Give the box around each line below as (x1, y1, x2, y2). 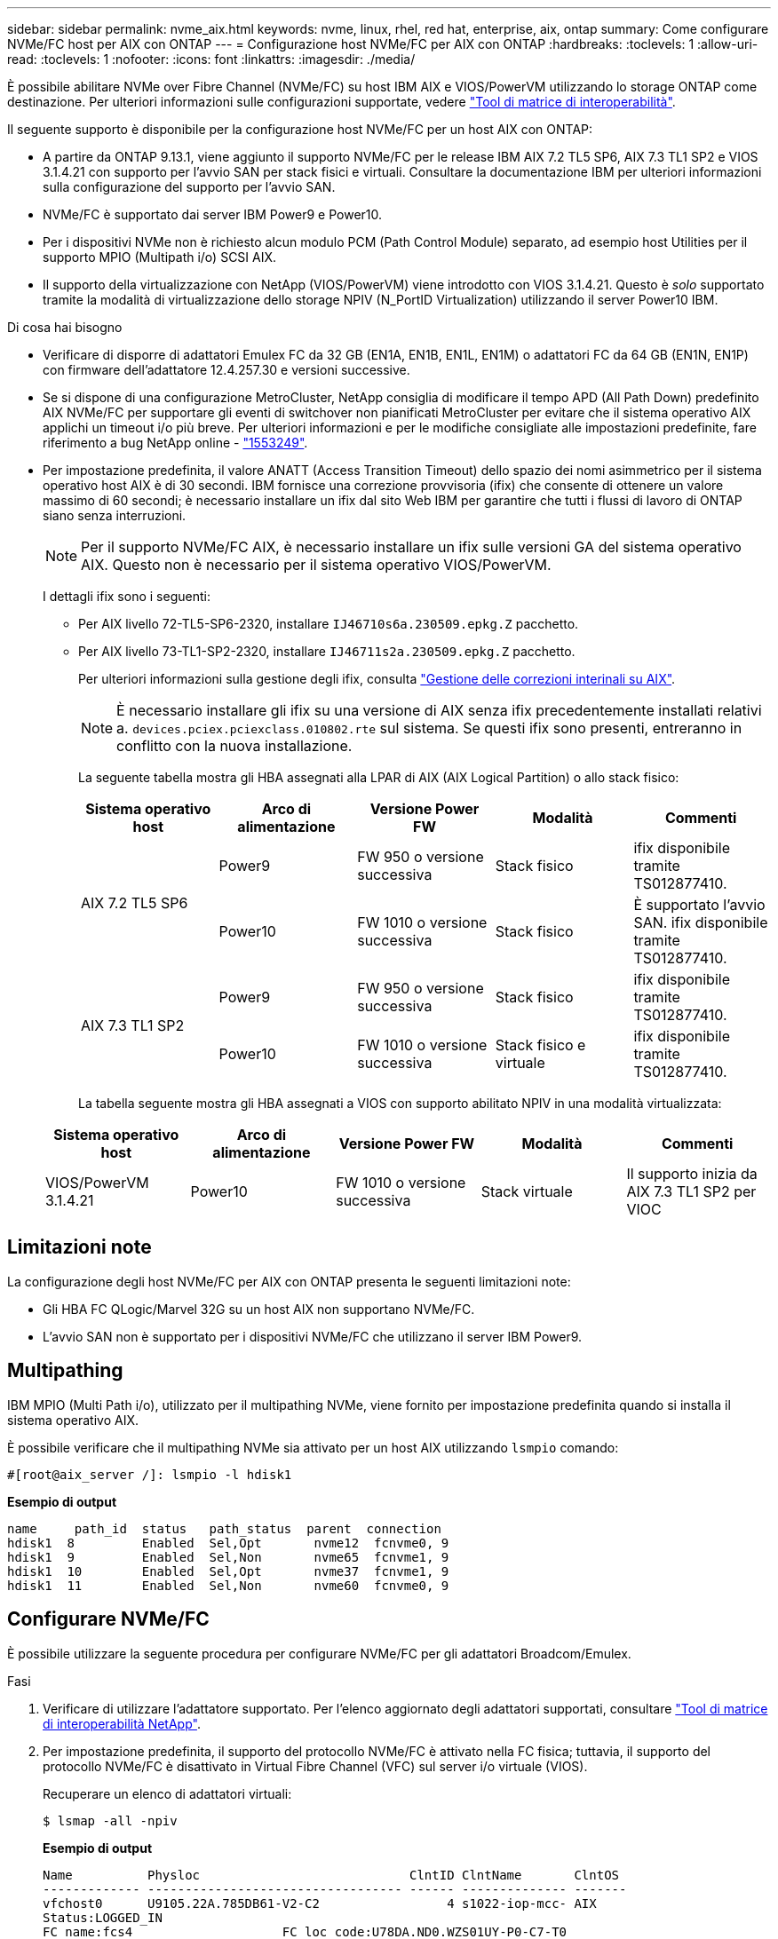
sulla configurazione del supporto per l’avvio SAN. (43, 179, 336, 194)
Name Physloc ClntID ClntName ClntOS (43, 1867, 620, 1882)
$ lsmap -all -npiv (43, 1813, 178, 1828)
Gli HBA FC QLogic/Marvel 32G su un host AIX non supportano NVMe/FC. (43, 1301, 475, 1317)
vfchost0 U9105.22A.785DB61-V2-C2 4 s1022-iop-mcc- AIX (43, 1895, 597, 1911)
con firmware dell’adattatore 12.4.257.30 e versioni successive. (43, 362, 410, 377)
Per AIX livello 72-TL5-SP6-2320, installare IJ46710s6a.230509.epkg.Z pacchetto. (78, 616, 579, 631)
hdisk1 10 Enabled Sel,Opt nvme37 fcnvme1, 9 (7, 1563, 449, 1579)
